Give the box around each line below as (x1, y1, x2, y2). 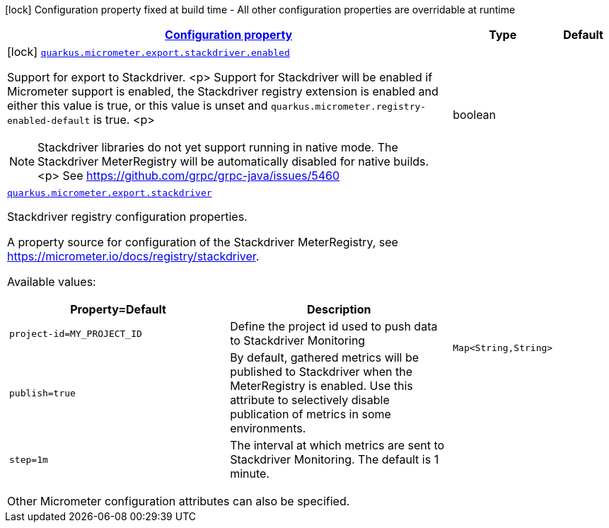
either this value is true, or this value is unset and (7, 98, 268, 113)
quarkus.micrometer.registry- (270, 101, 427, 112)
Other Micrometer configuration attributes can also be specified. (7, 494, 350, 508)
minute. (230, 466, 269, 481)
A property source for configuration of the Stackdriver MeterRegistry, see (7, 235, 398, 249)
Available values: (7, 275, 96, 289)
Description (306, 302, 371, 316)
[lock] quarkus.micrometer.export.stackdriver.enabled (7, 45, 290, 59)
